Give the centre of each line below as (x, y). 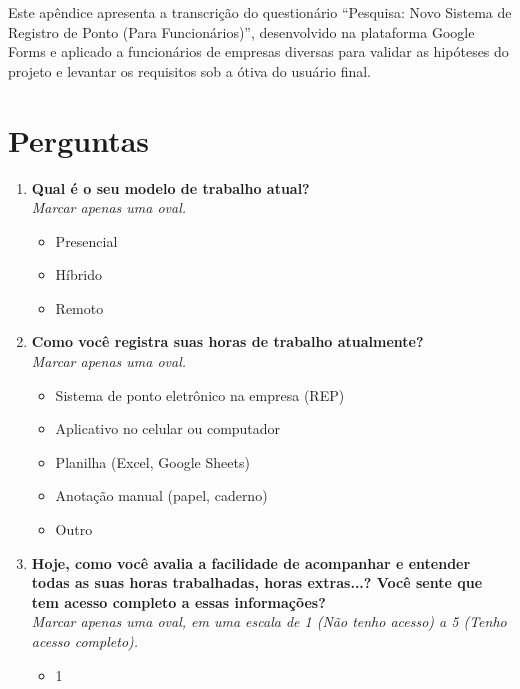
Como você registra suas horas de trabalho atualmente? (227, 341)
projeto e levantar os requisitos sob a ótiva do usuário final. (189, 70)
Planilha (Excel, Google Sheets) (152, 461)
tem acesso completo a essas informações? (178, 601)
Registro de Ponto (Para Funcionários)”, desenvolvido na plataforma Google (241, 31)
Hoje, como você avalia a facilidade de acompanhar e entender (251, 562)
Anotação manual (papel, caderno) (161, 495)
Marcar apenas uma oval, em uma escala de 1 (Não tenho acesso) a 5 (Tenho (269, 621)
